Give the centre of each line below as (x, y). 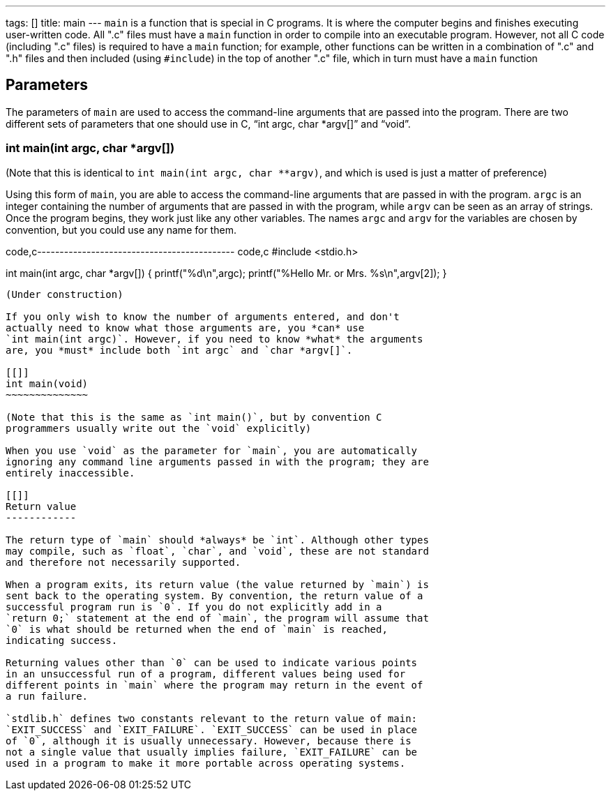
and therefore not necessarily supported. (123, 562)
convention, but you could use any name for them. (121, 230)
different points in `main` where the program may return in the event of (214, 685)
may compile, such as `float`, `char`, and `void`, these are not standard (217, 551)
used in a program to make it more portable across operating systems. (206, 763)
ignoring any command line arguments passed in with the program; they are (217, 461)
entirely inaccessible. (70, 473)
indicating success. (62, 640)
